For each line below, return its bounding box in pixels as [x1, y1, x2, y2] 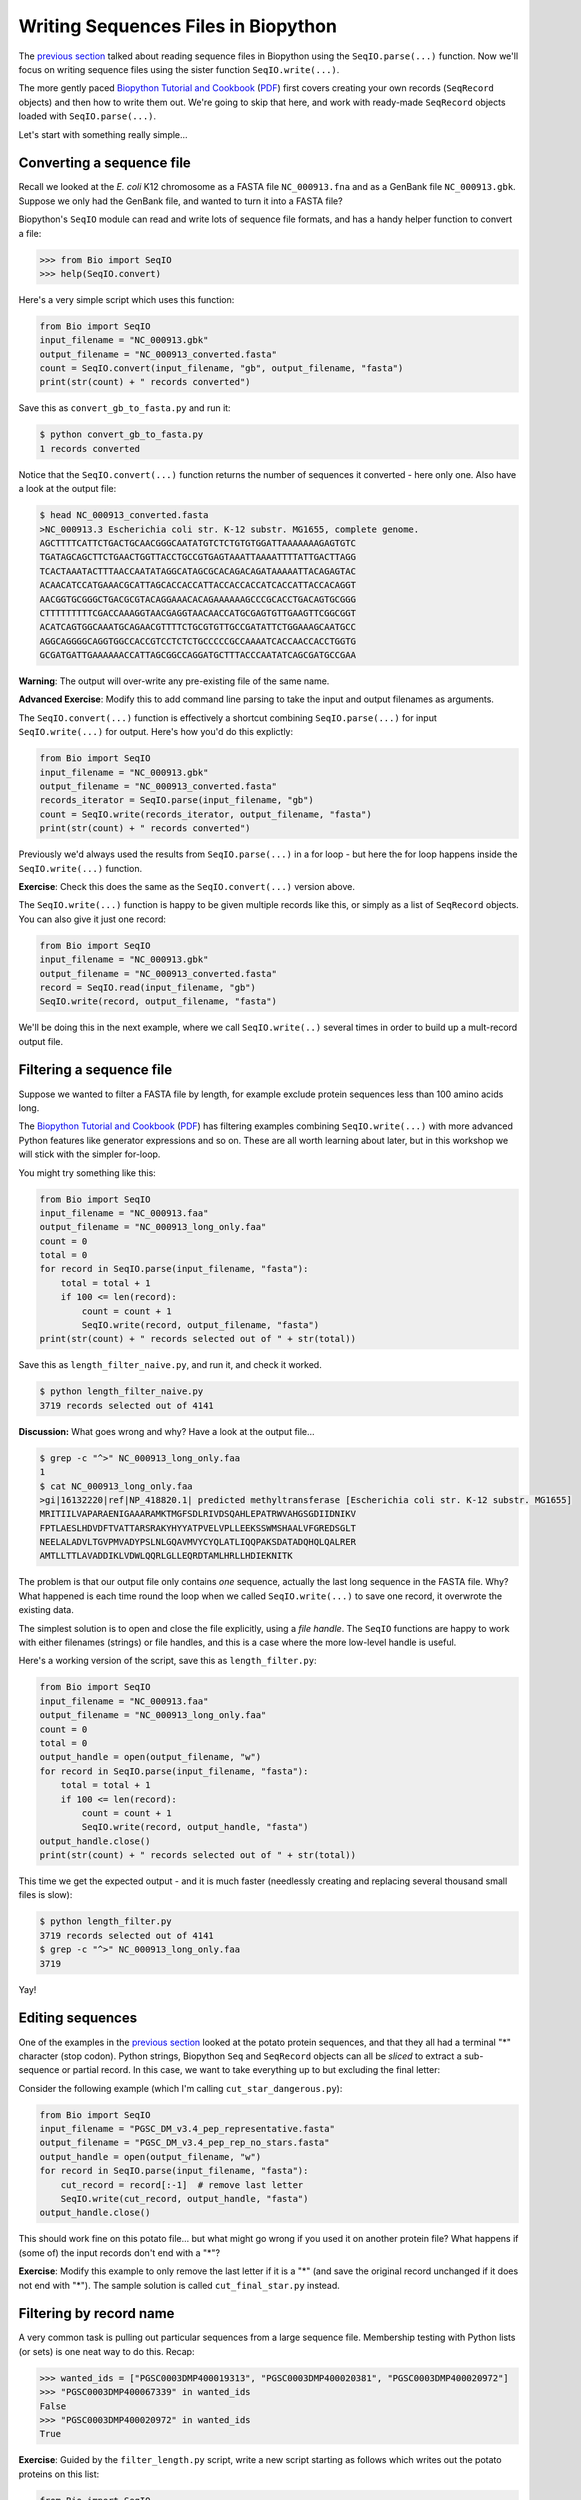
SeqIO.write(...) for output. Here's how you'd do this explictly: [18, 726, 294, 738]
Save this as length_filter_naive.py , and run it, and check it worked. [18, 1359, 322, 1371]
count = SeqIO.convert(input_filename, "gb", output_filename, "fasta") [39, 363, 404, 374]
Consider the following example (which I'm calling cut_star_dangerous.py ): [18, 2082, 343, 2094]
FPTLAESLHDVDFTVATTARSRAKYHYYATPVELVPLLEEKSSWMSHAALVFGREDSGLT [39, 1522, 357, 1534]
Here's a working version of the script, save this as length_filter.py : [18, 1655, 317, 1667]
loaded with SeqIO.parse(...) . [18, 110, 157, 122]
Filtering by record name [18, 2305, 175, 2322]
